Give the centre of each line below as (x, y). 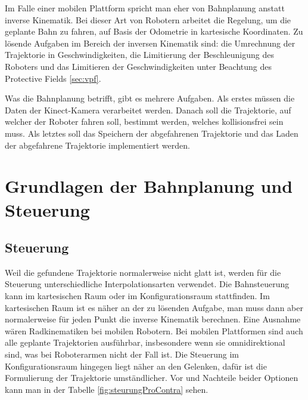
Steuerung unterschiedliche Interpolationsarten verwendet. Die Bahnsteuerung (147, 284)
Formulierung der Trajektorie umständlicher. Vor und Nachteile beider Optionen (152, 378)
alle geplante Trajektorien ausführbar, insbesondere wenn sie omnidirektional (145, 342)
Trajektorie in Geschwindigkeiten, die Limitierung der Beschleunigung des (140, 55)
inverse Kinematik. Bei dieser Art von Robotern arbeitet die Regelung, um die (148, 19)
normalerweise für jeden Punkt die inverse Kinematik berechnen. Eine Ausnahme (153, 319)
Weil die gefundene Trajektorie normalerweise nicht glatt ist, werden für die (143, 272)
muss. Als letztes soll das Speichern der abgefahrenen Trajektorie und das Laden (152, 133)
